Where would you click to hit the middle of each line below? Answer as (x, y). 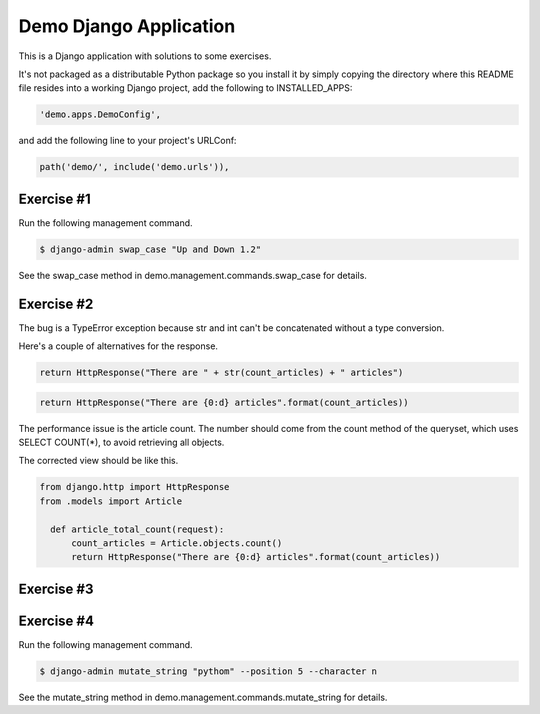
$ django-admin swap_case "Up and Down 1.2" (150, 249)
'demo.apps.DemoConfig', (100, 114)
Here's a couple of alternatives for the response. (118, 346)
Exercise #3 (56, 588)
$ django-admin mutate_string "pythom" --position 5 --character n (208, 671)
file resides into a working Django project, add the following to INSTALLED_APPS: (185, 88)
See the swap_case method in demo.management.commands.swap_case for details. (192, 275)
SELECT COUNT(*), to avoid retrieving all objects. (121, 442)
